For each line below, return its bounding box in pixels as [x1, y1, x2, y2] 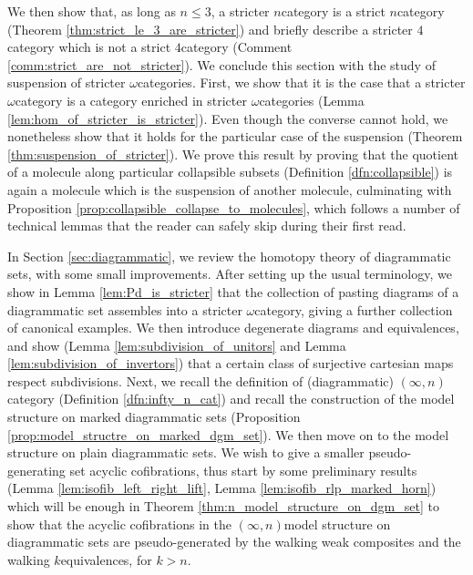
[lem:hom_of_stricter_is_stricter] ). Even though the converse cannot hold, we [7, 108, 448, 128]
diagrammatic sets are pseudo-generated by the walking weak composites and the [7, 532, 461, 551]
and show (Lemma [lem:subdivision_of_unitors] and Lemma [7, 335, 346, 354]
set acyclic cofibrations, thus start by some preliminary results [69, 460, 417, 479]
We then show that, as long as [7, 2, 176, 20]
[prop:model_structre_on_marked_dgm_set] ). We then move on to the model [7, 425, 449, 444]
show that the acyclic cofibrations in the [7, 514, 231, 533]
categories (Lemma [259, 90, 365, 109]
